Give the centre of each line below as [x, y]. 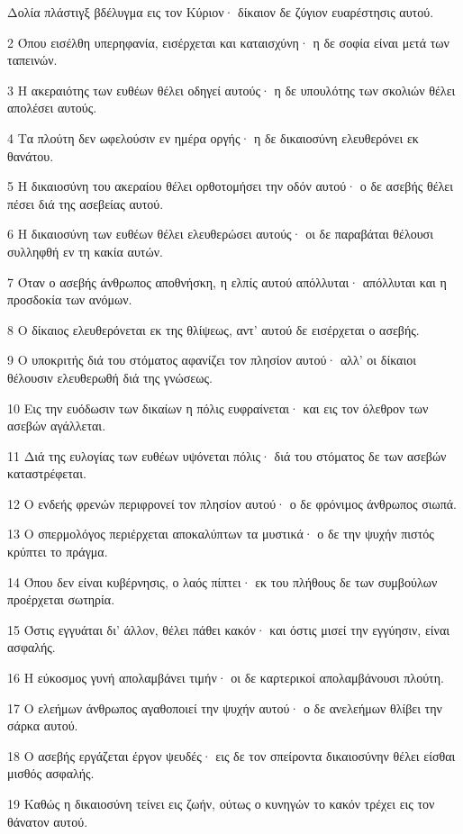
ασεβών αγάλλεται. [57, 426]
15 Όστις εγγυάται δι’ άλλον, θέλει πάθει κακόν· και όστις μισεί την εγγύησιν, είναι [229, 629]
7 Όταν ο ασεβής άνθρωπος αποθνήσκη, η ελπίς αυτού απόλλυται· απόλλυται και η [227, 281]
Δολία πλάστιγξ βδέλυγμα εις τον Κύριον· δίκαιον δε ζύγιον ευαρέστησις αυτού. [221, 12]
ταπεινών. [32, 60]
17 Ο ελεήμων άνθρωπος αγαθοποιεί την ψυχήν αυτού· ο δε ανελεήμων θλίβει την [225, 707]
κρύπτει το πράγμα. [58, 552]
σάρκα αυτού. [43, 725]
